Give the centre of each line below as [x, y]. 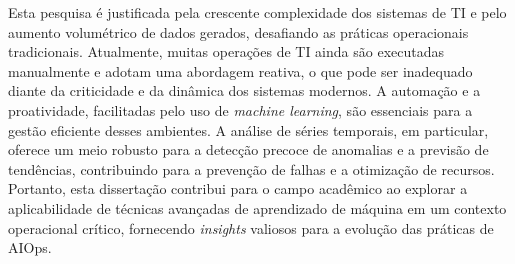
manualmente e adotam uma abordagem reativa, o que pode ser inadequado [240, 70]
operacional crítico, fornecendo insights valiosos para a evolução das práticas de [251, 227]
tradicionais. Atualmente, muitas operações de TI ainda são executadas [226, 51]
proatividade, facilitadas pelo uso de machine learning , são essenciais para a [240, 109]
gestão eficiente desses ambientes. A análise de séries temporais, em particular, [248, 129]
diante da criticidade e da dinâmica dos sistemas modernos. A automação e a [244, 90]
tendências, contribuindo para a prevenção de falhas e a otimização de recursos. [251, 168]
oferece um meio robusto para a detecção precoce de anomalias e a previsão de [248, 149]
